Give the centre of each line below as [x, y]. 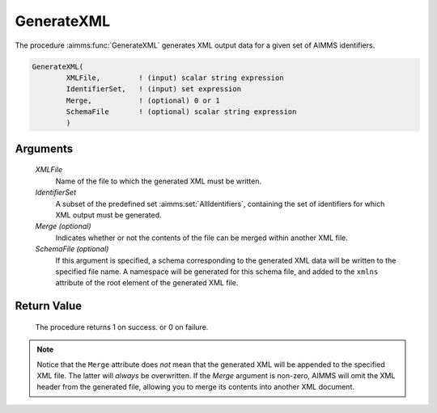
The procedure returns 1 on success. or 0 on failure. [122, 327]
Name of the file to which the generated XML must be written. [159, 181]
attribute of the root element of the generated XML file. [147, 283]
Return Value [49, 306]
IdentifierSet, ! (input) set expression [154, 89]
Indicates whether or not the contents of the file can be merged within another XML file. [202, 238]
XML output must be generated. [108, 215]
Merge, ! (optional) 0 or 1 [143, 100]
